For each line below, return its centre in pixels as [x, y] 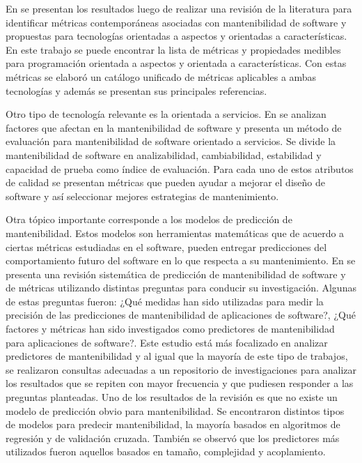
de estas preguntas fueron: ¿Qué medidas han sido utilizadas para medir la [165, 301]
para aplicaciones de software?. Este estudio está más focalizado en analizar [167, 342]
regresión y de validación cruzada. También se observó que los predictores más [173, 438]
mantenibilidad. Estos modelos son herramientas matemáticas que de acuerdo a [175, 233]
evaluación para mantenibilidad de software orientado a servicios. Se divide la [171, 141]
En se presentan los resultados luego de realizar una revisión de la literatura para [179, 8]
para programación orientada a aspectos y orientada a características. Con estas [176, 63]
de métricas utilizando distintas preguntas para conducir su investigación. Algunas [181, 288]
